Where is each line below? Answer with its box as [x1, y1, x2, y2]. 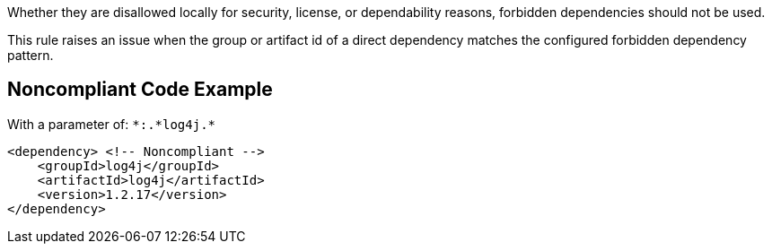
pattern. [7, 48, 54, 63]
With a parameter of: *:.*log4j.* [7, 116, 215, 132]
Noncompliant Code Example [7, 78, 273, 101]
